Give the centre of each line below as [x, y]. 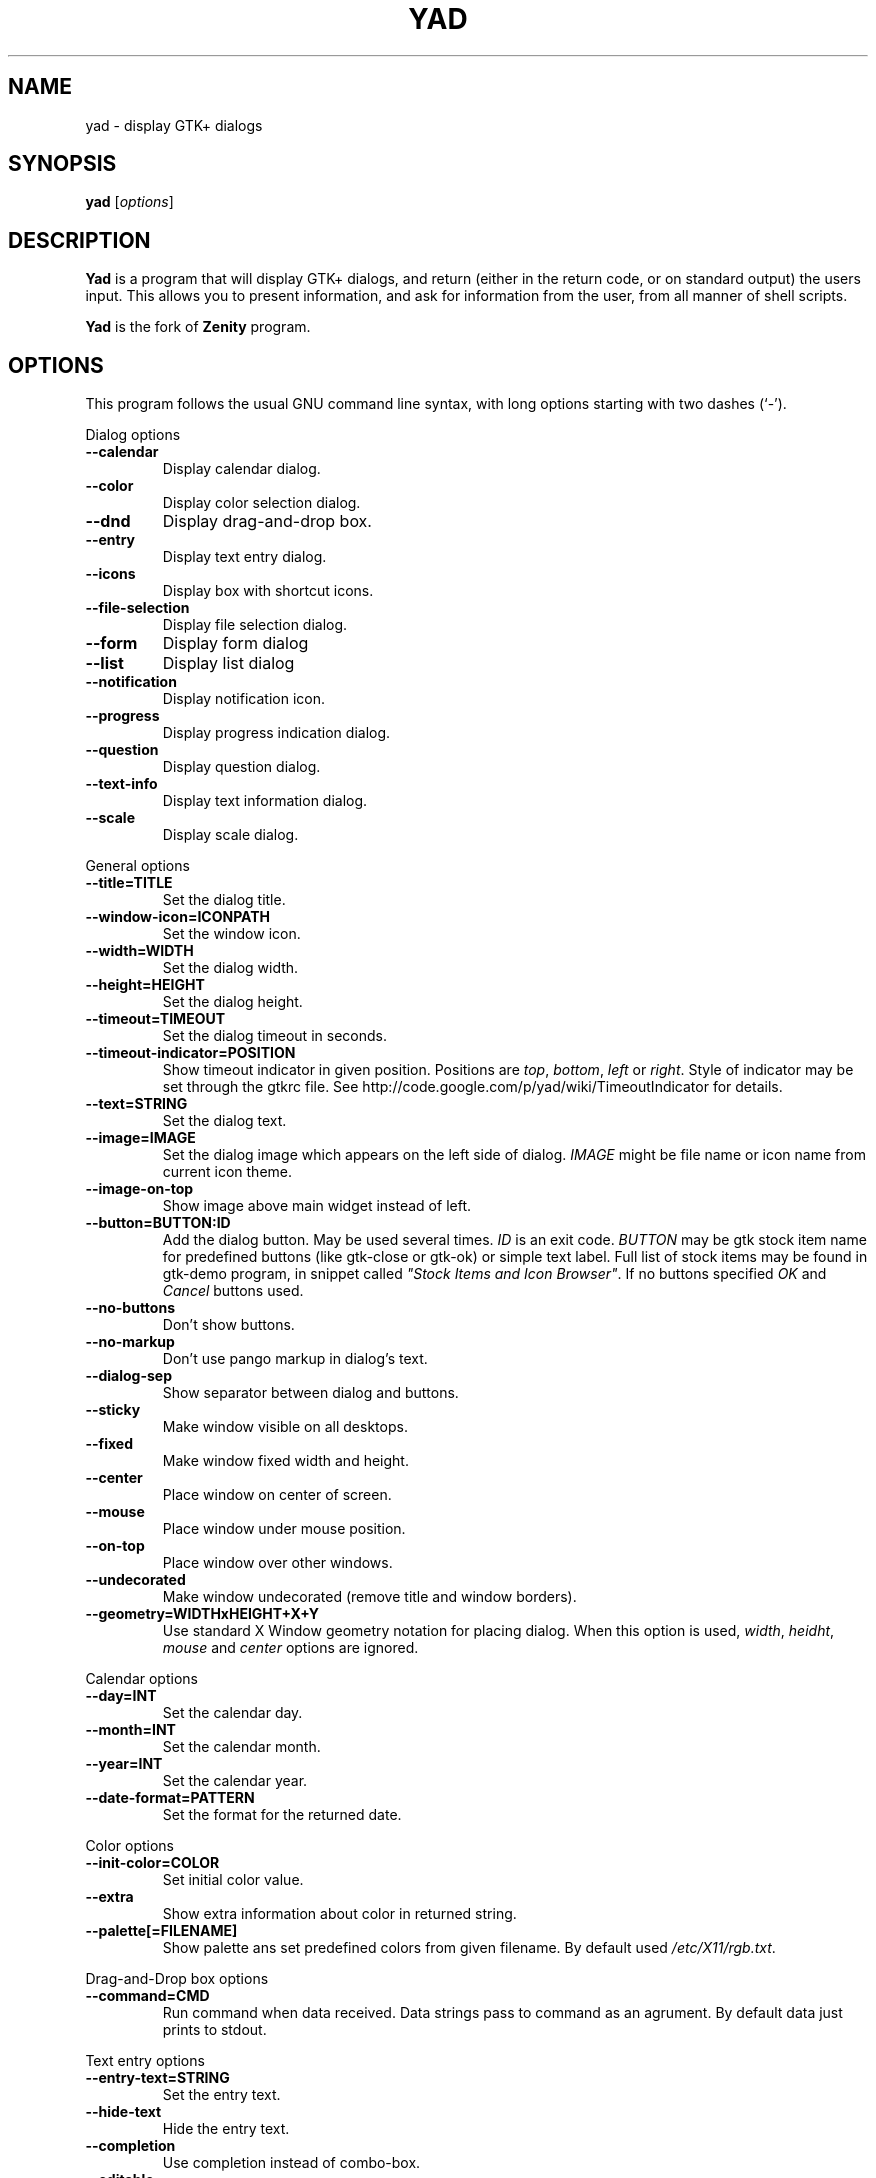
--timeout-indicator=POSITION [190, 1053]
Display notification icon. [243, 699]
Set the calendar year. [235, 1781]
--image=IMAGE [140, 1138]
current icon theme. [227, 1172]
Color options [129, 1846]
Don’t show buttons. [228, 1325]
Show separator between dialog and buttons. [310, 1393]
